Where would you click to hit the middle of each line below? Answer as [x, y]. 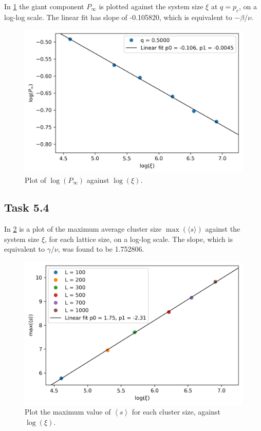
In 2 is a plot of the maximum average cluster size [83, 229]
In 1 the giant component [44, 6]
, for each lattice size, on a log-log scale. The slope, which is [139, 239]
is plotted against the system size [151, 6]
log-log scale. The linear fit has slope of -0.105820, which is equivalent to [118, 17]
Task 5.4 [27, 207]
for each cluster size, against [176, 412]
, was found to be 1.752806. [101, 249]
